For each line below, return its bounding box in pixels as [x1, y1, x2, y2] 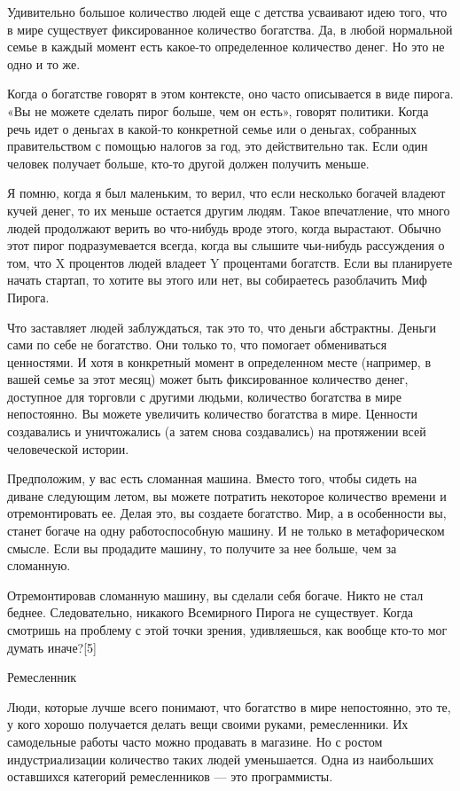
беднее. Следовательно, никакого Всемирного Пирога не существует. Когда [7, 603, 413, 622]
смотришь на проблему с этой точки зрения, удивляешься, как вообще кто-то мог [7, 621, 448, 638]
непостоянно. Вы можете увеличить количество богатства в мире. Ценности [7, 404, 417, 423]
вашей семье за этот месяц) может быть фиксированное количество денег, [7, 370, 409, 388]
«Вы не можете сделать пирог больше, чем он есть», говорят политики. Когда [7, 101, 429, 120]
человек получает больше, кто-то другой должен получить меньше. [7, 153, 370, 172]
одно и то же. [7, 54, 81, 73]
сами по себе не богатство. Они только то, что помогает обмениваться [7, 335, 387, 354]
